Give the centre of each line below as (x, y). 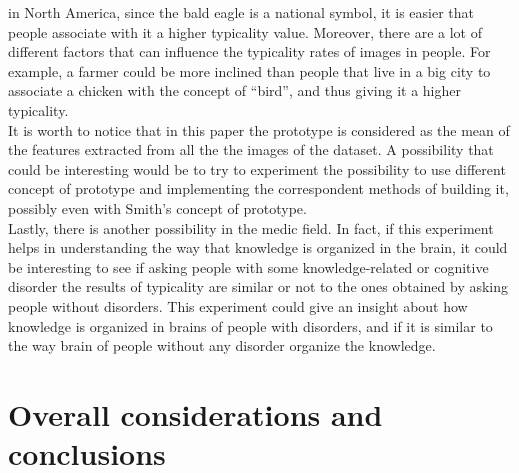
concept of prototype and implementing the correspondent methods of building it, (258, 188)
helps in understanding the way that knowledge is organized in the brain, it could (258, 247)
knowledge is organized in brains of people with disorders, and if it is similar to (250, 325)
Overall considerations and (195, 413)
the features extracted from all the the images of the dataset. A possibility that (251, 149)
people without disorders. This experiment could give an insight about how (238, 305)
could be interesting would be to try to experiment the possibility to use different (257, 168)
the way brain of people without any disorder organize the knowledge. (222, 345)
